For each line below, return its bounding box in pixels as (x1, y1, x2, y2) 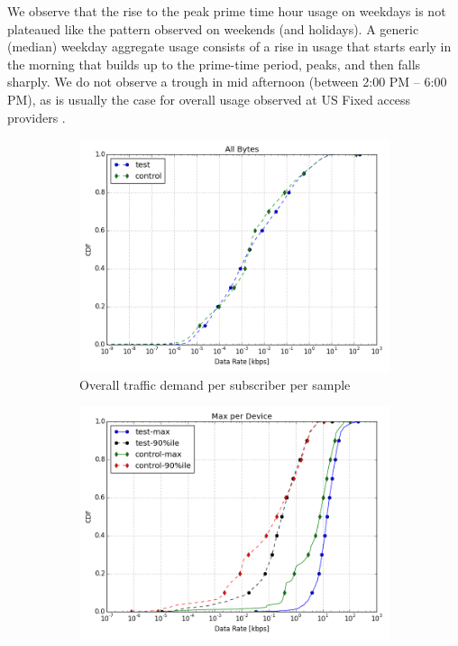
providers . (7, 107, 66, 126)
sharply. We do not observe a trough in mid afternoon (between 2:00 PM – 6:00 (7, 72, 447, 91)
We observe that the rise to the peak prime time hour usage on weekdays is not (7, 2, 446, 20)
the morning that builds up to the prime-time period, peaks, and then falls (7, 54, 421, 73)
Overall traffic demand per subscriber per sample (79, 374, 351, 393)
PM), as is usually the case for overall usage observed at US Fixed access (7, 89, 411, 108)
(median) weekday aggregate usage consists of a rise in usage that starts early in (7, 37, 452, 56)
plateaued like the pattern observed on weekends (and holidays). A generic (7, 19, 419, 38)
